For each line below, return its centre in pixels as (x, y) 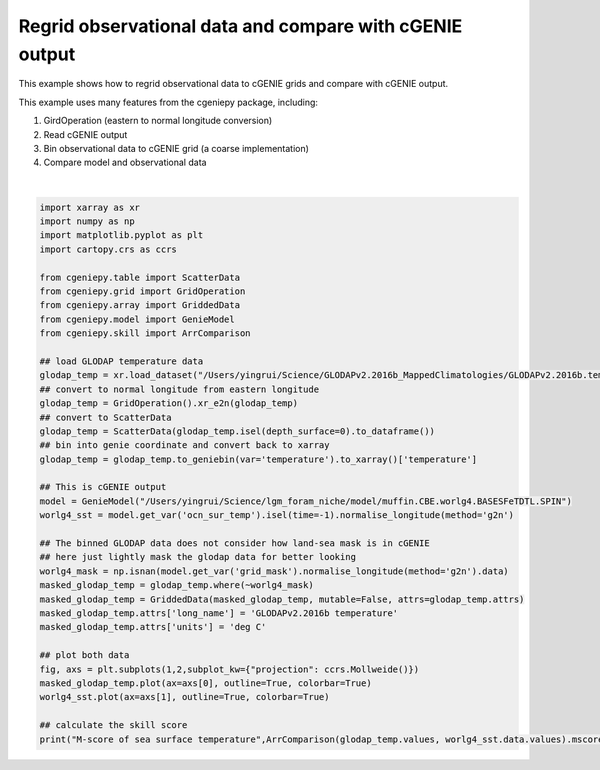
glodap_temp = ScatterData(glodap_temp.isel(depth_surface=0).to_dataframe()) (237, 431)
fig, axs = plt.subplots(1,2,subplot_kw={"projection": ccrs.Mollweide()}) (229, 669)
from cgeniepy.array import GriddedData (139, 305)
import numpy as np (87, 221)
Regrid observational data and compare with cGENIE (240, 26)
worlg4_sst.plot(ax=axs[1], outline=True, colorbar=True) (184, 697)
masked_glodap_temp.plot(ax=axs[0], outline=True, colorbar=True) (205, 683)
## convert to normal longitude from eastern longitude (179, 389)
